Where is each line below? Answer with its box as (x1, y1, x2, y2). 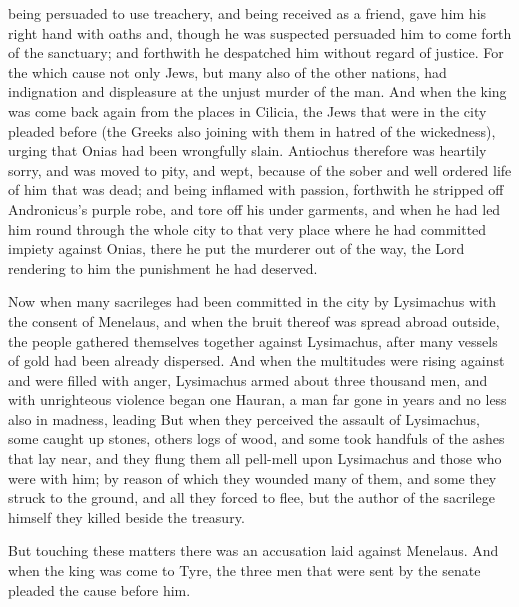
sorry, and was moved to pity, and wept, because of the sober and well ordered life (8, 159, 512, 180)
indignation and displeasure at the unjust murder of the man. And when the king (8, 81, 507, 102)
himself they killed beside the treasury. (8, 506, 245, 527)
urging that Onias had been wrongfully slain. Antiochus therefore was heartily (8, 140, 487, 161)
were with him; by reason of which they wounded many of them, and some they (8, 467, 497, 488)
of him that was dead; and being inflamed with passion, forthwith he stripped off (8, 179, 504, 200)
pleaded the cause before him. (8, 579, 191, 600)
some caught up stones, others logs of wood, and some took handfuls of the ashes (8, 428, 505, 449)
